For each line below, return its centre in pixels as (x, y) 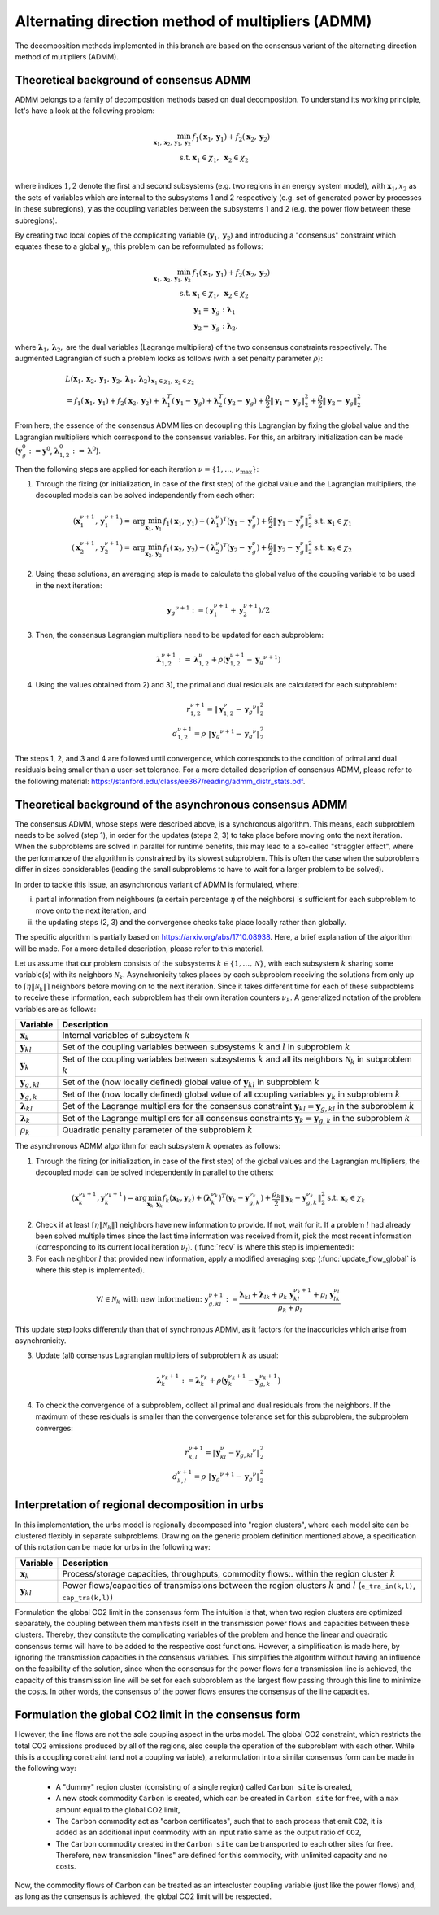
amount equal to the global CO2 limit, (118, 1809)
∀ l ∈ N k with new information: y (152, 1300)
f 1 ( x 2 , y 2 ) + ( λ (189, 549)
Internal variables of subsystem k (126, 1035)
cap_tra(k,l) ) (88, 1597)
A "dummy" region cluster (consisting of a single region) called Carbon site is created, (204, 1786)
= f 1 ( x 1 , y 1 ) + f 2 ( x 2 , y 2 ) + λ (117, 401)
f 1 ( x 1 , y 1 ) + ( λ (189, 522)
